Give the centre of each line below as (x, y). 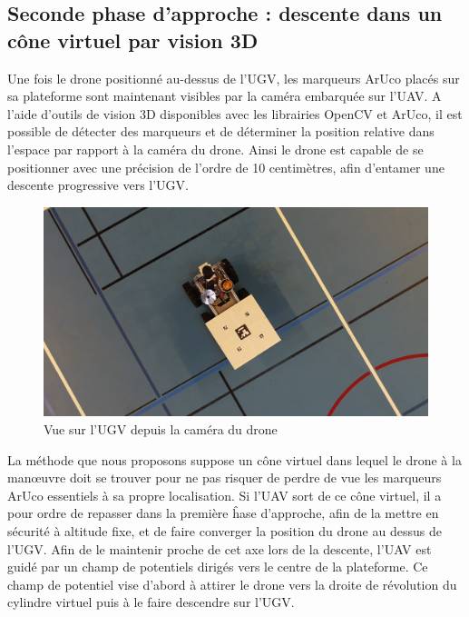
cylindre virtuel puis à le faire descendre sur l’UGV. (151, 602)
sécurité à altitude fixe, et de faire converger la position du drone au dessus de (225, 530)
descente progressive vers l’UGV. (98, 185)
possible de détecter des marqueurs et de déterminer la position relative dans (221, 131)
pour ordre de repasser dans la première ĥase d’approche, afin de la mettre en (223, 513)
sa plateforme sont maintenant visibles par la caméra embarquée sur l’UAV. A (225, 96)
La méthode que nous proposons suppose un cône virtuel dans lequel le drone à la (234, 459)
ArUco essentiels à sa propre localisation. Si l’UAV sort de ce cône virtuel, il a (225, 495)
